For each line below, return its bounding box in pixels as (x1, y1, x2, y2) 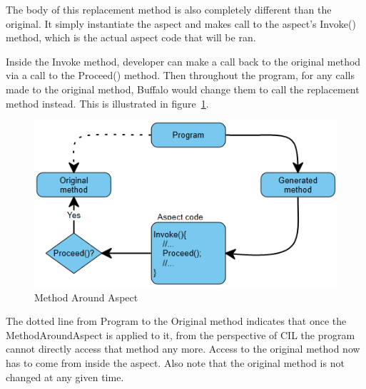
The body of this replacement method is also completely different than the (6, 2, 332, 16)
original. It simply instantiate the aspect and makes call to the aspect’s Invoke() (6, 16, 356, 31)
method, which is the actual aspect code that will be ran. (6, 30, 256, 45)
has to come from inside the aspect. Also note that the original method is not (6, 355, 345, 370)
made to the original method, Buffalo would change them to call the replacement (6, 81, 360, 96)
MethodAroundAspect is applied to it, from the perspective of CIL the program (6, 327, 355, 342)
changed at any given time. (6, 369, 124, 384)
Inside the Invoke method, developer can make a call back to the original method (6, 53, 361, 68)
